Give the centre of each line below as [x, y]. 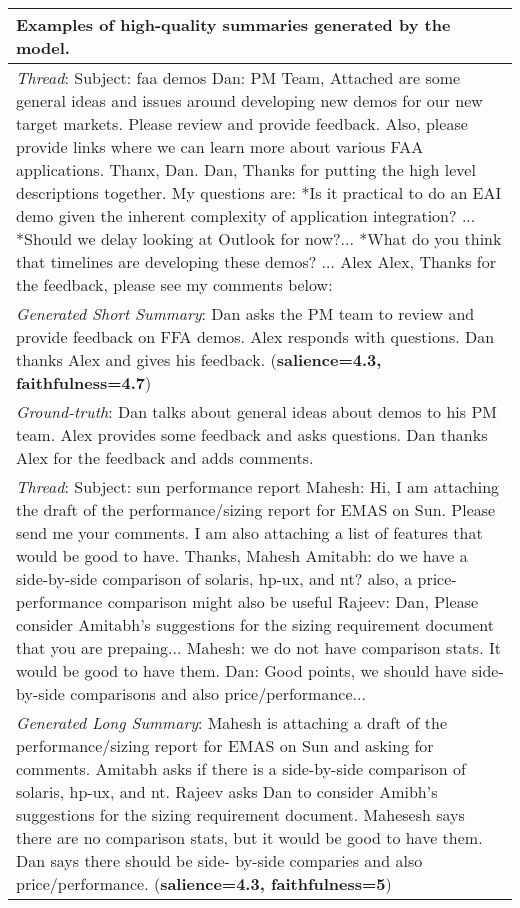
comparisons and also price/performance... [218, 693]
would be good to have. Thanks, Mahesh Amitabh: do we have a [242, 555]
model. [43, 47]
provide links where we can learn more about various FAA [220, 146]
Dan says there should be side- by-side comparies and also [219, 860]
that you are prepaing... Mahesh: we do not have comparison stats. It [258, 647]
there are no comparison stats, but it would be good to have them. [249, 837]
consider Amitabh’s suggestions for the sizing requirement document [255, 624]
